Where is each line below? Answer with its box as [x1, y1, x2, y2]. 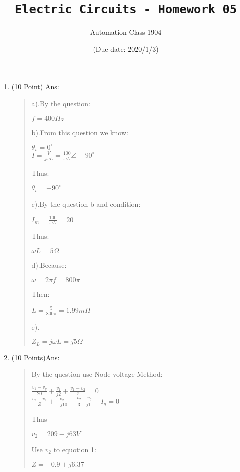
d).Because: [31, 260, 67, 270]
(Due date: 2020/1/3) [93, 43, 159, 54]
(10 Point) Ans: [11, 81, 59, 92]
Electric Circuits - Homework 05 [14, 2, 237, 17]
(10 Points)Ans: [11, 352, 60, 362]
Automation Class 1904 [90, 27, 162, 37]
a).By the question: [31, 98, 90, 109]
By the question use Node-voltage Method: [31, 369, 163, 379]
